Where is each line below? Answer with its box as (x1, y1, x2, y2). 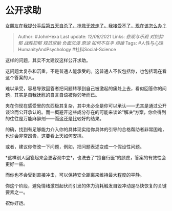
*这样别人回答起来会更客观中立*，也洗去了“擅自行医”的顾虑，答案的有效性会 (5, 154, 166, 160)
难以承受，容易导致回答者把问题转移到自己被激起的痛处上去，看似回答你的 (5, 85, 162, 91)
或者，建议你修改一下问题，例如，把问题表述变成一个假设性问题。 (5, 143, 144, 150)
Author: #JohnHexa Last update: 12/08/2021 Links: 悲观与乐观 (17, 33, 149, 39)
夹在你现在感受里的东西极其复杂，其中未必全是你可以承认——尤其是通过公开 (5, 102, 167, 109)
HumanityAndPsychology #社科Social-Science (17, 46, 116, 52)
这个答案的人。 (5, 74, 37, 80)
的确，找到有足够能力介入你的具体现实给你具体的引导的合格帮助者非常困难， (5, 126, 167, 132)
